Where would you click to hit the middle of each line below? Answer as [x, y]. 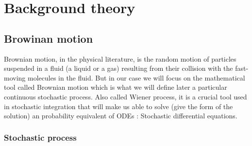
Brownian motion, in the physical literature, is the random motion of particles [120, 58]
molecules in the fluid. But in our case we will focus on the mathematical [136, 77]
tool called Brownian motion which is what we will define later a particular [116, 87]
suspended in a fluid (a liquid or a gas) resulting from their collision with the [118, 68]
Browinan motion [49, 38]
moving [15, 77]
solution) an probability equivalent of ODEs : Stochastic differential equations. [121, 116]
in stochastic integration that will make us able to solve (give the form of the [118, 106]
